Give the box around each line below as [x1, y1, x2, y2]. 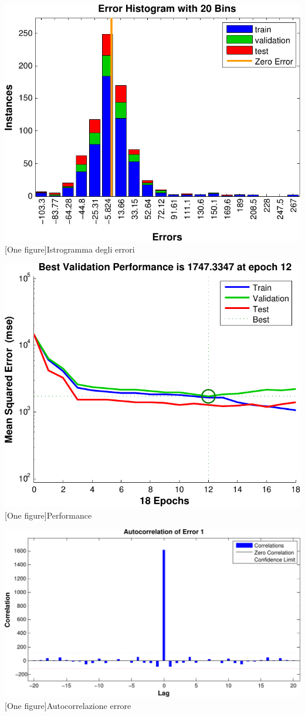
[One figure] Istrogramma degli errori [5, 243, 135, 255]
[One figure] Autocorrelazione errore [5, 699, 131, 711]
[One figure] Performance [5, 509, 92, 521]
